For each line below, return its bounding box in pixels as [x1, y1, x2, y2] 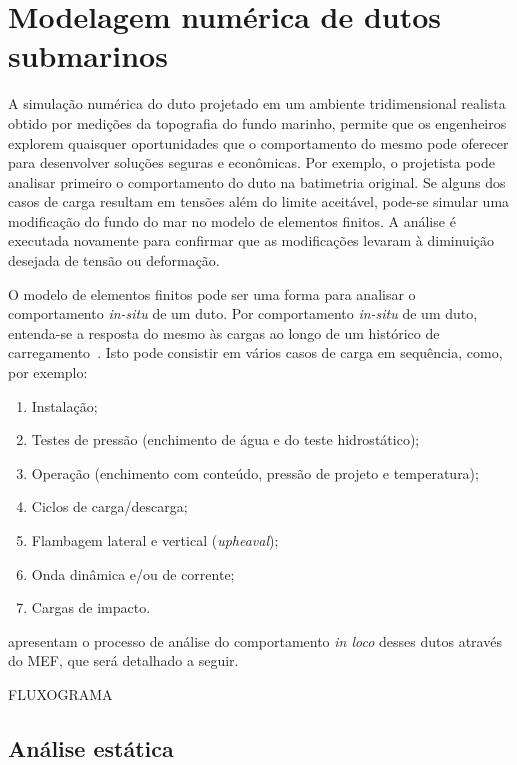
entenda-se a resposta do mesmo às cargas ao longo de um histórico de [8, 322, 440, 343]
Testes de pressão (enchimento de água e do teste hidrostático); [31, 429, 420, 450]
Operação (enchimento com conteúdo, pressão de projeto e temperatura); [31, 462, 479, 483]
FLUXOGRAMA [8, 683, 113, 704]
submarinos [8, 35, 168, 76]
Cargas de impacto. [31, 597, 151, 618]
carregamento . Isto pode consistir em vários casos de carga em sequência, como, [8, 342, 503, 363]
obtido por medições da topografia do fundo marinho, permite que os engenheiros [8, 112, 507, 133]
